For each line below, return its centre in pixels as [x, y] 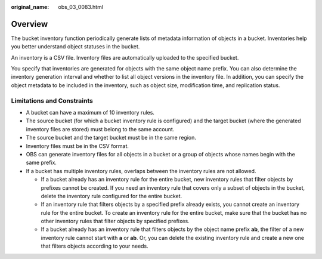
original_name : [30, 7]
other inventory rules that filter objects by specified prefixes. [115, 221]
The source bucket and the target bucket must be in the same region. [111, 138]
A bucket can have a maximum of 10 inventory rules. [90, 112]
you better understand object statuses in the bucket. [75, 47]
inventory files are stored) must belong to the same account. [100, 129]
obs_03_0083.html [81, 7]
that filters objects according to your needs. [95, 246]
